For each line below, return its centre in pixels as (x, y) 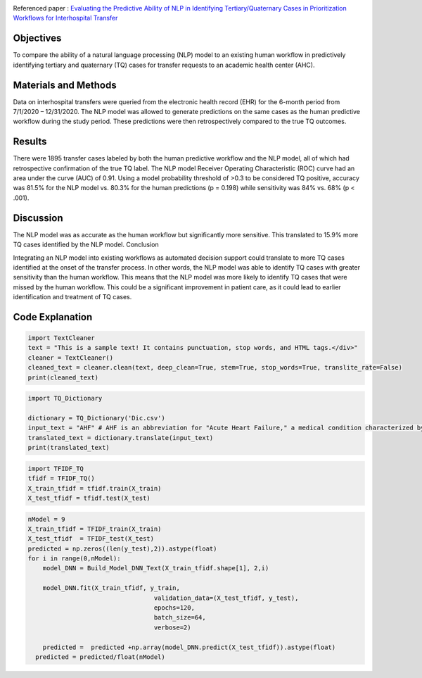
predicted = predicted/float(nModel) (100, 657)
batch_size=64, (180, 617)
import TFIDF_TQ (56, 469)
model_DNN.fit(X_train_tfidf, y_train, (111, 588)
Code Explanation (53, 317)
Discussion (38, 218)
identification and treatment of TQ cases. (72, 297)
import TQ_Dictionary (65, 398)
